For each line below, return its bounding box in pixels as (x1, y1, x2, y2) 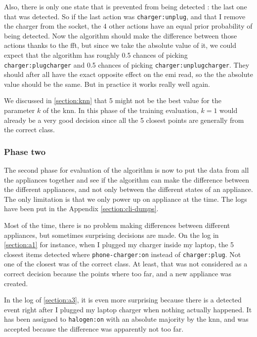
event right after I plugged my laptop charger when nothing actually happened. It (4, 304, 252, 314)
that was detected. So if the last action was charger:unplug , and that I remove (4, 11, 246, 21)
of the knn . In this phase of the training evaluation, (43, 105, 199, 115)
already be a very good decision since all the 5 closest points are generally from (4, 114, 244, 125)
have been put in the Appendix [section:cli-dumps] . (4, 203, 159, 214)
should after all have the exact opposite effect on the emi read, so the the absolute (4, 69, 253, 79)
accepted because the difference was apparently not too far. (4, 324, 184, 334)
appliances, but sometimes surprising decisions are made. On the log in (4, 229, 219, 240)
